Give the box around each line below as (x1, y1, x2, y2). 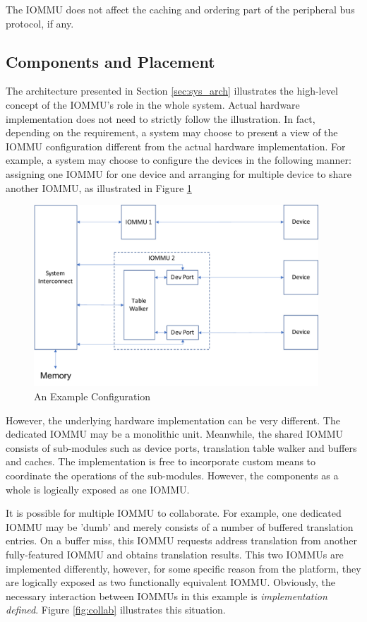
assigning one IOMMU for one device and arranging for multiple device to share (6, 166, 352, 181)
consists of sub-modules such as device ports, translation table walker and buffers (6, 440, 357, 455)
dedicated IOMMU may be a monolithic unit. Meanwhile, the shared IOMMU (6, 426, 344, 441)
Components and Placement (6, 50, 215, 72)
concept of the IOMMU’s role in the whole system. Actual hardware (6, 97, 300, 112)
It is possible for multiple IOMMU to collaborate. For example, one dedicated (6, 506, 342, 520)
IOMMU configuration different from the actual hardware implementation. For (6, 138, 346, 153)
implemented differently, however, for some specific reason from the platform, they (6, 561, 361, 575)
